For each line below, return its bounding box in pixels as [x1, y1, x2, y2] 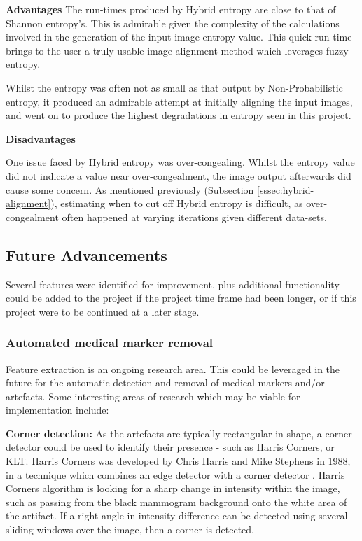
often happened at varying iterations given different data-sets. [62, 209, 327, 224]
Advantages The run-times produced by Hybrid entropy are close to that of [6, 2, 336, 16]
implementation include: [6, 402, 109, 417]
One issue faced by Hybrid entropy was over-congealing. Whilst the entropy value [6, 155, 355, 169]
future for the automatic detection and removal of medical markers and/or [6, 375, 325, 390]
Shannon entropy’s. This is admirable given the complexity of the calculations [6, 15, 340, 30]
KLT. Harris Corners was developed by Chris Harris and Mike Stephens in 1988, [6, 454, 351, 468]
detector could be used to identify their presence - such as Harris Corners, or [6, 440, 335, 454]
